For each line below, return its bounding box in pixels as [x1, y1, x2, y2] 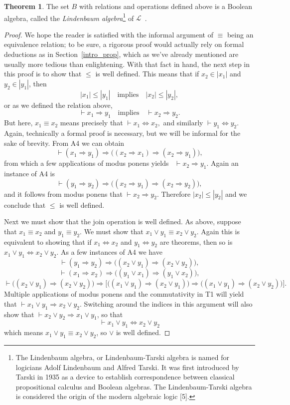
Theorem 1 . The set [4, 1, 69, 11]
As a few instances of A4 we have [60, 247, 162, 257]
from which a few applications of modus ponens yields [4, 158, 169, 168]
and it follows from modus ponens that [4, 188, 123, 199]
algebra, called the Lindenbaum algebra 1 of [4, 11, 134, 23]
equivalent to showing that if [4, 236, 92, 247]
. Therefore [156, 188, 191, 199]
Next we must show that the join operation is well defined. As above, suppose [4, 216, 241, 227]
